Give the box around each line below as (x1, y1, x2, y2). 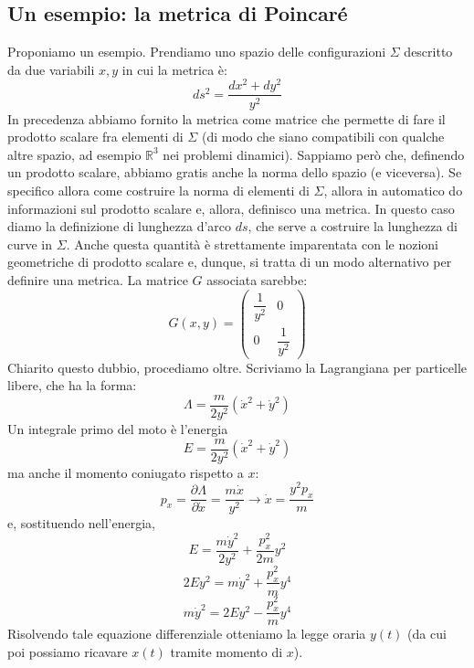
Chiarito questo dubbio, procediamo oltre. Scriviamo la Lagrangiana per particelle (7, 357, 468, 376)
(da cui (407, 624, 447, 643)
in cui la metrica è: (121, 59, 227, 79)
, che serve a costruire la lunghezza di (248, 217, 458, 236)
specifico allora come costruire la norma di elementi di (7, 180, 310, 199)
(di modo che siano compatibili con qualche (201, 127, 445, 146)
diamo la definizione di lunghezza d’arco (7, 217, 232, 236)
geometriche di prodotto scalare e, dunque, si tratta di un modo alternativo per (7, 252, 452, 271)
